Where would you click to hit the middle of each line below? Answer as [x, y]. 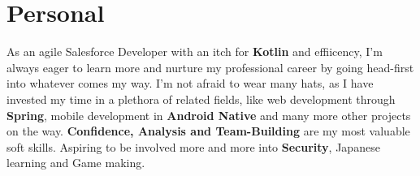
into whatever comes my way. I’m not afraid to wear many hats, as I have [190, 83]
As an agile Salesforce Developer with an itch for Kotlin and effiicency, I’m [195, 52]
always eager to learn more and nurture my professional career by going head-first [210, 67]
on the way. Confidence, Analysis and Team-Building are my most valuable [208, 131]
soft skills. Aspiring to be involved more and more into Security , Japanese [193, 146]
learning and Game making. [76, 163]
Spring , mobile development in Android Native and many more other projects [209, 115]
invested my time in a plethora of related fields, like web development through [201, 99]
